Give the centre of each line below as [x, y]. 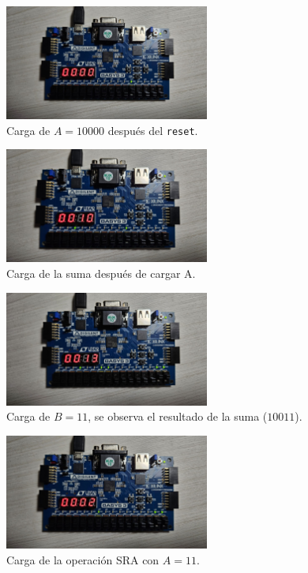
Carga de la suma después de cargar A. [101, 273]
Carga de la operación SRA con [83, 559]
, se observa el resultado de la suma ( [178, 416]
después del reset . [153, 130]
